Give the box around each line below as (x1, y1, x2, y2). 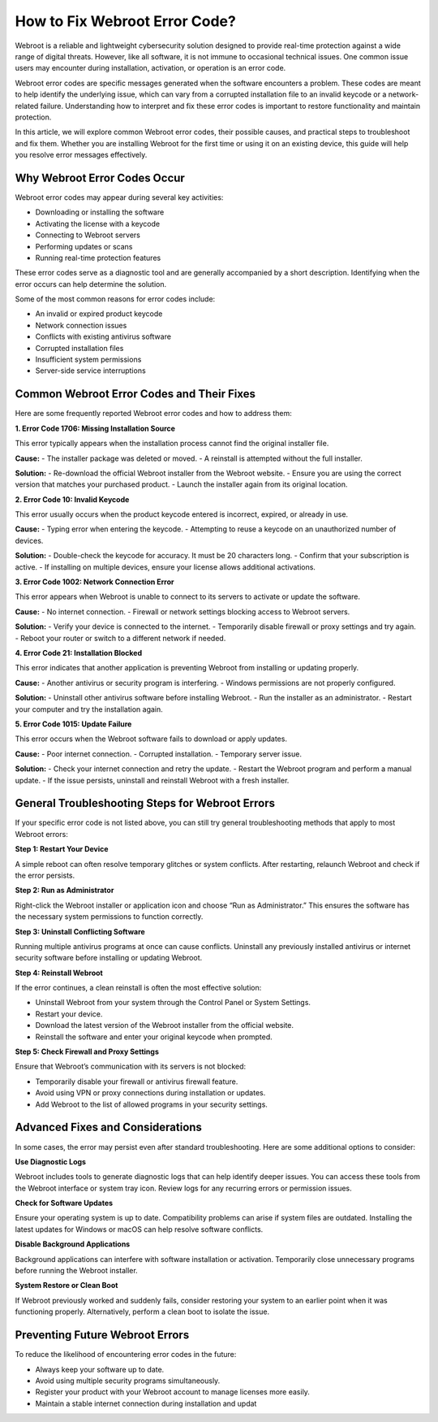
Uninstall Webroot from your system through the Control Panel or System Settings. (35, 998, 311, 1008)
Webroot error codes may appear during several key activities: (15, 192, 224, 202)
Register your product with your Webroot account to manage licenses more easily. (35, 1387, 310, 1397)
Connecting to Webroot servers (35, 230, 141, 240)
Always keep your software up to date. (35, 1364, 165, 1374)
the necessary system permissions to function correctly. (15, 912, 204, 921)
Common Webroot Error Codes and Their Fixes (15, 387, 255, 401)
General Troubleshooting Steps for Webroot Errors (15, 796, 276, 810)
